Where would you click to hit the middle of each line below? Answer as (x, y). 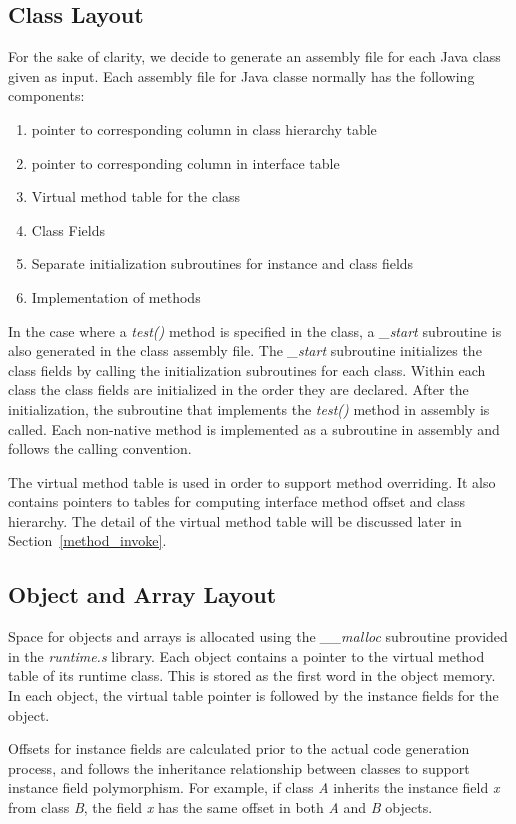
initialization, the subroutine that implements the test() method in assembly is (249, 408)
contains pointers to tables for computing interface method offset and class (237, 501)
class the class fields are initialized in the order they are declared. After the (238, 389)
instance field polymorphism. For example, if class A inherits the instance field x (254, 787)
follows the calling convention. (100, 448)
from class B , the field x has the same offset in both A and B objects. (220, 807)
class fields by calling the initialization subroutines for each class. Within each (247, 369)
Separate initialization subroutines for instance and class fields (222, 263)
